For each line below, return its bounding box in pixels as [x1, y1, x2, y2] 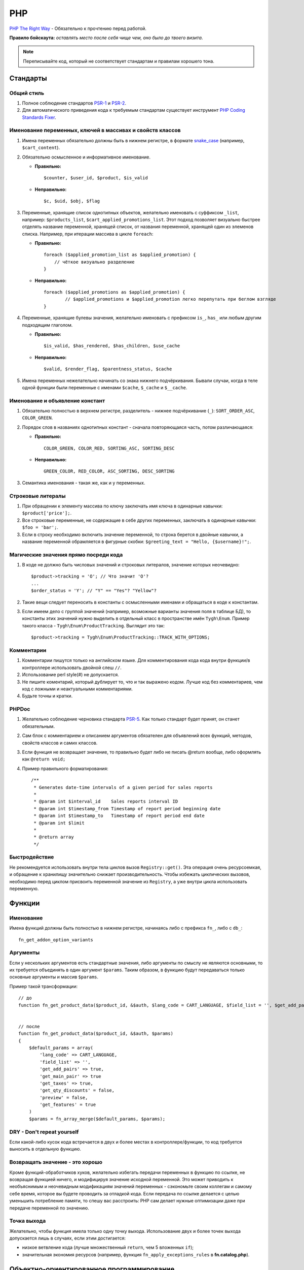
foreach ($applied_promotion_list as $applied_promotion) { [44, 252, 196, 258]
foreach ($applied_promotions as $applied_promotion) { [44, 290, 185, 295]
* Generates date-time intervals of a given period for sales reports [33, 784, 213, 790]
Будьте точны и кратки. [22, 693, 73, 699]
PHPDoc [9, 706, 30, 713]
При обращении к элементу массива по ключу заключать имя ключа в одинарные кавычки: [22, 503, 223, 509]
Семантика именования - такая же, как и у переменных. [22, 480, 145, 486]
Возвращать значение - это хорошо [9, 1159, 103, 1166]
